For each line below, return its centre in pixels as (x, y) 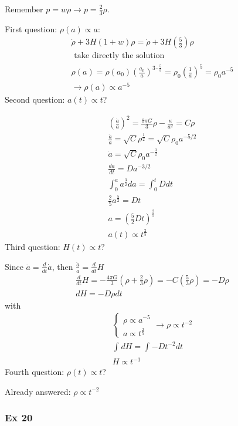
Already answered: (38, 391)
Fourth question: (35, 372)
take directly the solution (119, 56)
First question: (31, 28)
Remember (24, 9)
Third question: (33, 247)
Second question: (35, 99)
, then (62, 266)
